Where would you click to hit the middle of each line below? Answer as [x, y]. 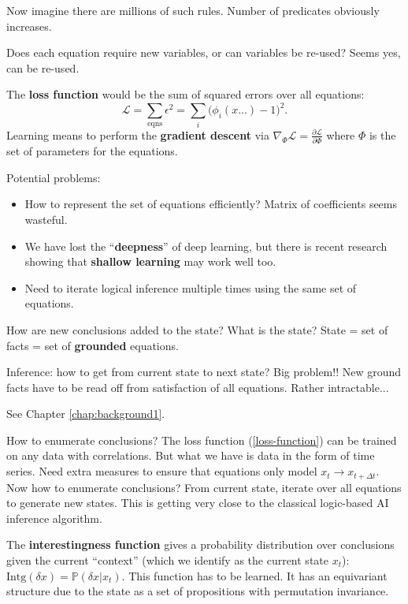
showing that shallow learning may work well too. [150, 261]
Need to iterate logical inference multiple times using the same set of [191, 287]
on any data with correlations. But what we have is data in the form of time [191, 455]
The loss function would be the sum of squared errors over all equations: [185, 94]
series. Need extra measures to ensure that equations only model [162, 471]
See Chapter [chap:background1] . [86, 414]
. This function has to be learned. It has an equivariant [254, 575]
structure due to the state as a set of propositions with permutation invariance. [198, 591]
